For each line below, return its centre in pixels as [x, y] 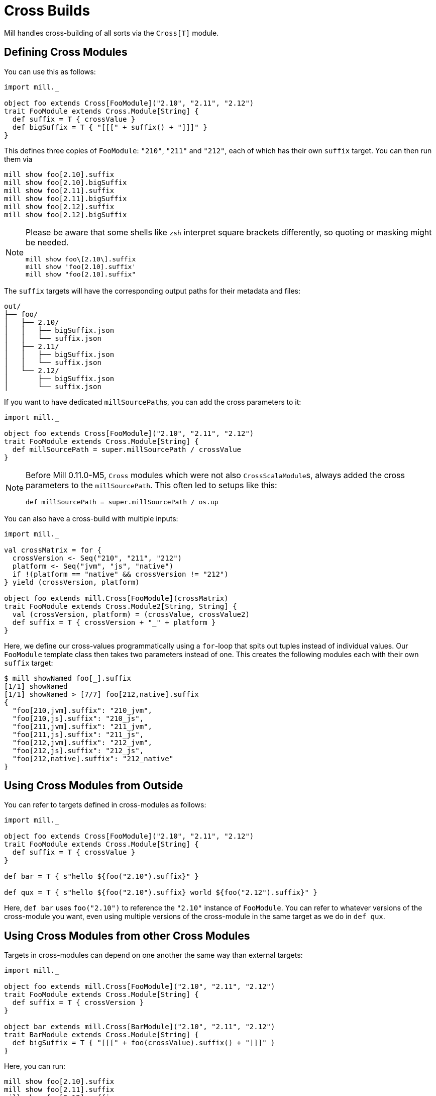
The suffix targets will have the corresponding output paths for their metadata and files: [152, 291]
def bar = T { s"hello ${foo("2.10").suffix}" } [101, 877]
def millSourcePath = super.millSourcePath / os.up [122, 502]
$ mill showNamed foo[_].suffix [68, 678]
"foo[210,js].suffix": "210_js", [78, 718]
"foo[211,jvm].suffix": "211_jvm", [82, 726]
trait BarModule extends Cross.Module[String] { [101, 1035]
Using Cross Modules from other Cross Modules [127, 936]
